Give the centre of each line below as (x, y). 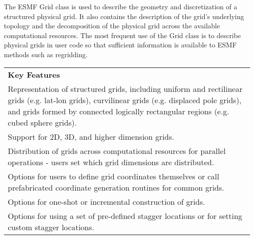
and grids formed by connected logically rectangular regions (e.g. (118, 111)
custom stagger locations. (51, 227)
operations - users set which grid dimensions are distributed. (111, 162)
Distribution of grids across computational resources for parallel (117, 151)
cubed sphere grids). (42, 122)
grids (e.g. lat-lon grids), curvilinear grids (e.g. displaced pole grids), (125, 100)
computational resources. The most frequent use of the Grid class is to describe (123, 35)
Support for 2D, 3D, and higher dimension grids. (91, 136)
